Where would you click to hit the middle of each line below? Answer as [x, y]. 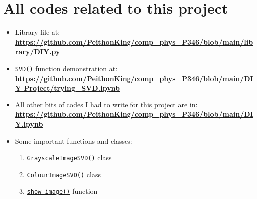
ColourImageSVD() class [64, 174]
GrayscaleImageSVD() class [69, 157]
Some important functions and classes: [74, 141]
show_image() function [62, 191]
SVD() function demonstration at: [66, 68]
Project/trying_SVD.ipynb [72, 88]
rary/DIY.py [38, 51]
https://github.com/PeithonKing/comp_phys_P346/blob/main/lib [134, 42]
